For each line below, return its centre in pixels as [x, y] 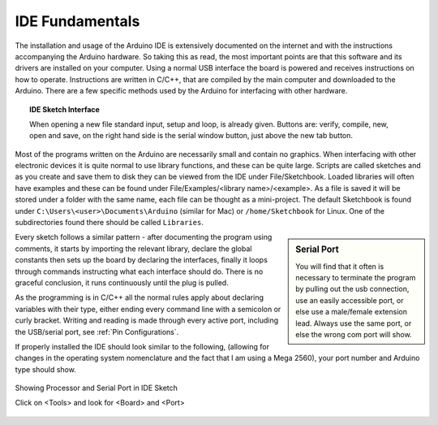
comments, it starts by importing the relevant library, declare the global [133, 249]
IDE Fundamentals [77, 21]
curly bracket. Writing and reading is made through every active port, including [147, 320]
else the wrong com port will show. [354, 335]
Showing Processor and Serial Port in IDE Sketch [97, 388]
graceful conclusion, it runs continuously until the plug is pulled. [122, 282]
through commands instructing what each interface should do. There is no [139, 271]
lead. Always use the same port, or [354, 323]
